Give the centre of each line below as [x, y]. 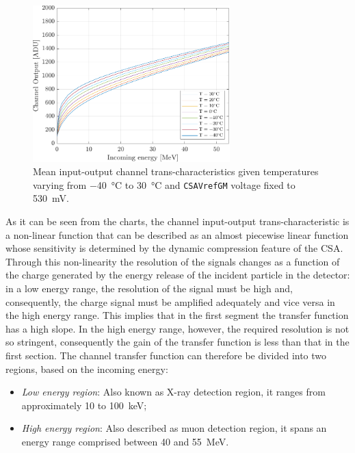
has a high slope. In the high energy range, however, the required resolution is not [177, 328]
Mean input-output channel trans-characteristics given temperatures [176, 171]
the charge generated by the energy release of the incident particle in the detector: [178, 275]
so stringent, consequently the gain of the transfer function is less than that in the [177, 342]
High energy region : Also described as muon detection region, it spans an [174, 428]
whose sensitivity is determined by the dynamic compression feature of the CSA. [174, 248]
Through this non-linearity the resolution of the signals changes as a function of [173, 261]
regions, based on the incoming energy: [87, 368]
